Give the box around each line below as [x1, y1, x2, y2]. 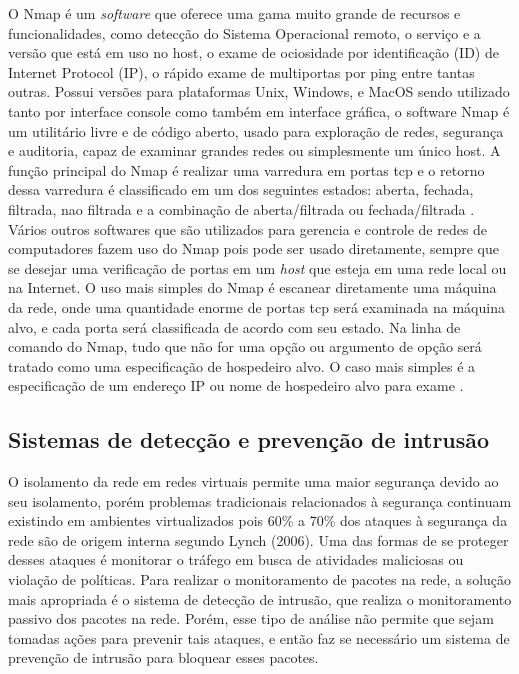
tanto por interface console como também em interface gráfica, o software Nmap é [8, 100, 510, 121]
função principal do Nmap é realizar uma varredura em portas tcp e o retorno [8, 159, 485, 180]
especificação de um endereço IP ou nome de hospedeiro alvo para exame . [8, 375, 464, 396]
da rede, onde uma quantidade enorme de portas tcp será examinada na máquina [8, 296, 505, 317]
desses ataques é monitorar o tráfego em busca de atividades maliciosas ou [8, 549, 464, 570]
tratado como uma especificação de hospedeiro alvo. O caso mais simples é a [8, 355, 476, 376]
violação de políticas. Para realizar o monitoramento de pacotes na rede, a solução [8, 569, 512, 590]
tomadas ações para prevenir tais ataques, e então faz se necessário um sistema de [8, 627, 510, 648]
